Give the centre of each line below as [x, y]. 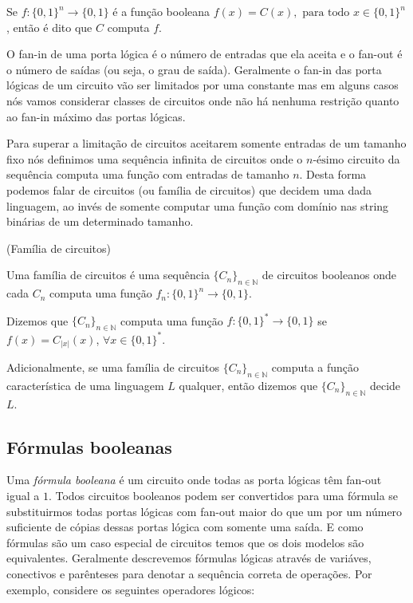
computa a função [315, 367]
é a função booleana [161, 11]
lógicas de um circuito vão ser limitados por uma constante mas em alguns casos [203, 85]
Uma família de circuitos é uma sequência [108, 275]
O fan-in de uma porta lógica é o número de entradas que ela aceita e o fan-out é [205, 54]
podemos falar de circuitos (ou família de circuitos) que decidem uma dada [189, 189]
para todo [326, 13]
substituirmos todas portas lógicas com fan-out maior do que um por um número [205, 511]
